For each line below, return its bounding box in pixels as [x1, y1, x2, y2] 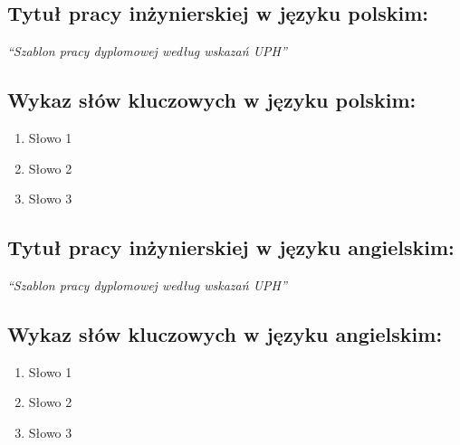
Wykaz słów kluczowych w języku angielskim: [7, 319, 443, 347]
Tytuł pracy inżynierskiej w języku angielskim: [7, 233, 455, 261]
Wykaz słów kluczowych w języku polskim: [7, 86, 417, 114]
